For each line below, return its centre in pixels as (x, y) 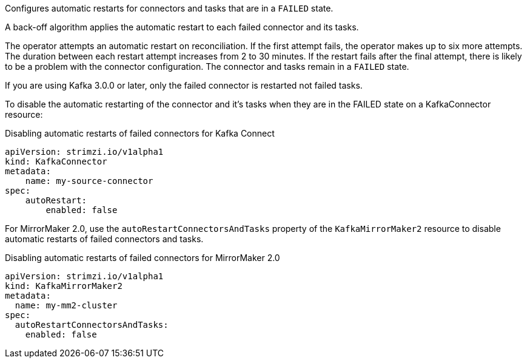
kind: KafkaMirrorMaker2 (64, 286)
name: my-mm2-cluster (66, 305)
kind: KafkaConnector (56, 161)
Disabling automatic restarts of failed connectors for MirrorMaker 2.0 (143, 258)
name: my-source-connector (89, 181)
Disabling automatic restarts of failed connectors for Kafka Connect (140, 133)
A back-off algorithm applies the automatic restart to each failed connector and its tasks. (182, 27)
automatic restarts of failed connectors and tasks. (104, 239)
